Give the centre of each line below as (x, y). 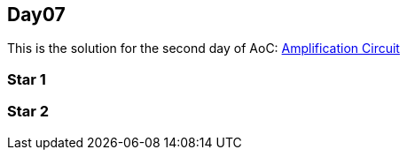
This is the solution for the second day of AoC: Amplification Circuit (203, 49)
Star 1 (27, 79)
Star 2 (28, 112)
